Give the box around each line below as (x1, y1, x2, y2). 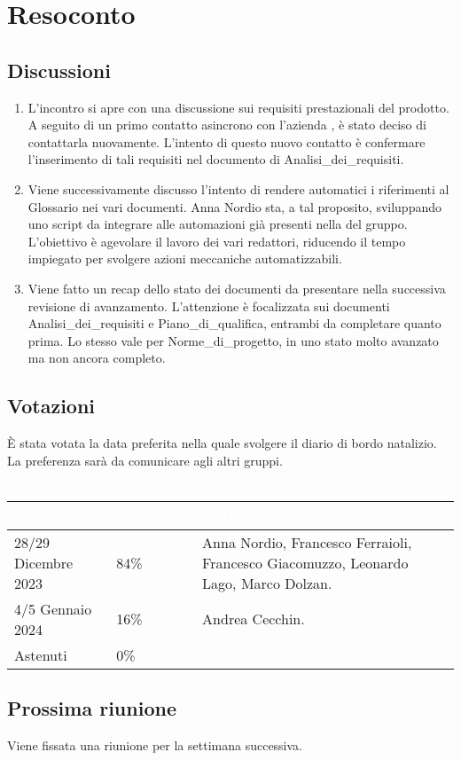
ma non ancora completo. (27, 349, 166, 367)
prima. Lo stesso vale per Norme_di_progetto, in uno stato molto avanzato (27, 331, 439, 349)
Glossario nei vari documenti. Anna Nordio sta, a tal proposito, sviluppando (27, 197, 441, 215)
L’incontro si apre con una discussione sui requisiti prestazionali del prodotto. (27, 98, 449, 116)
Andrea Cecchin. (202, 608, 305, 630)
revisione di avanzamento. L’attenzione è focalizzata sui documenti (27, 296, 390, 315)
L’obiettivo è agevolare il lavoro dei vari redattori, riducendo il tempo (27, 231, 406, 250)
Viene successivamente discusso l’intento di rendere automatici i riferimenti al (27, 179, 449, 198)
